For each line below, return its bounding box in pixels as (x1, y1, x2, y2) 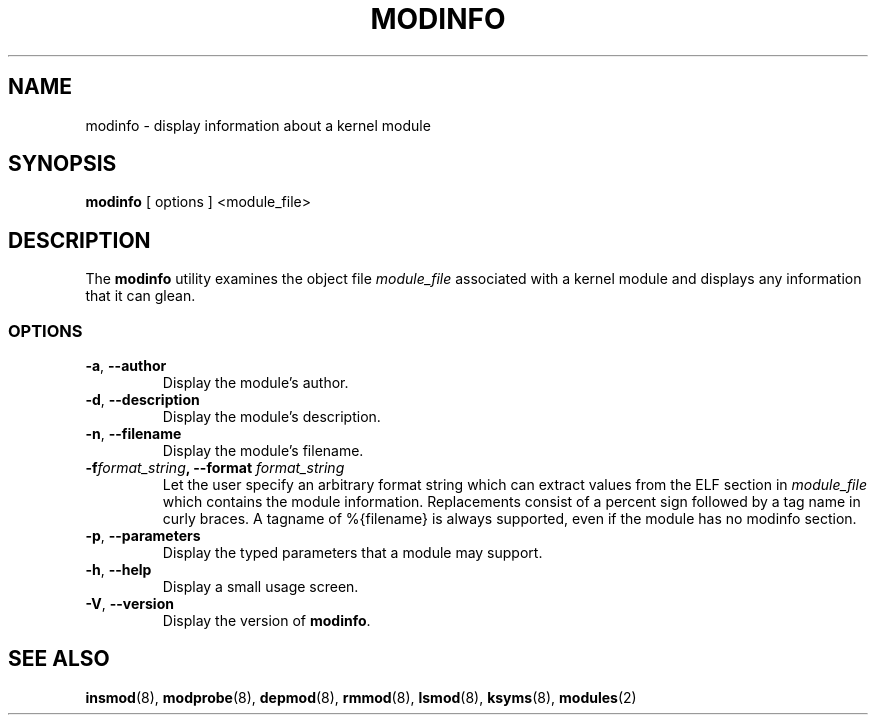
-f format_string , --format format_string (85, 459, 345, 477)
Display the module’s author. (162, 374, 349, 392)
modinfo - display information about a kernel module (85, 116, 431, 134)
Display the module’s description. (162, 408, 381, 426)
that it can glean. (85, 287, 196, 305)
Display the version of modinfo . (162, 612, 371, 630)
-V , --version (85, 595, 174, 613)
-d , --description (85, 391, 200, 409)
